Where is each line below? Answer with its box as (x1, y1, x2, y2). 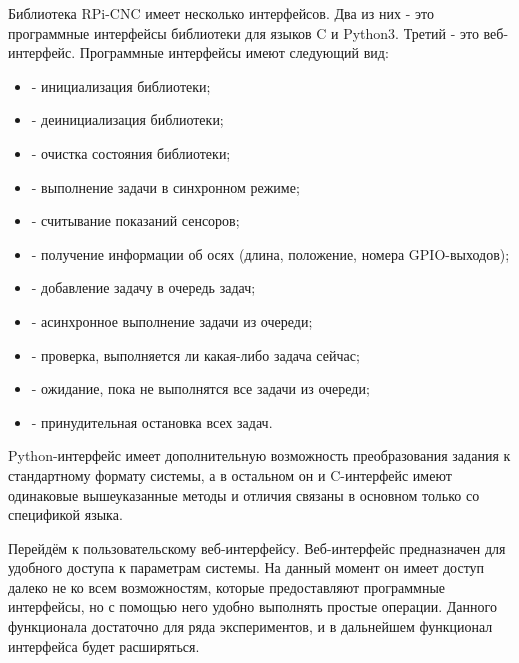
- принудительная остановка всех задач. (31, 411, 273, 432)
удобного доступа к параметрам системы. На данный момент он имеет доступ (8, 557, 485, 578)
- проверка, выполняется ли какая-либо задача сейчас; (31, 344, 360, 365)
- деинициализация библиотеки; (31, 109, 224, 130)
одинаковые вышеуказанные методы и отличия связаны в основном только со (8, 484, 480, 505)
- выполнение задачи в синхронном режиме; (31, 176, 300, 197)
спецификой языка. (8, 504, 123, 525)
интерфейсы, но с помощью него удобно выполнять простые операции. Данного (8, 596, 497, 617)
